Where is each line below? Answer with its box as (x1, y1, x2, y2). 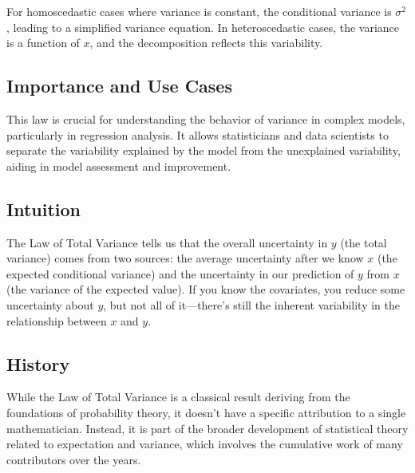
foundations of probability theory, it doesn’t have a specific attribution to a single (6, 404, 406, 420)
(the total (340, 234, 387, 250)
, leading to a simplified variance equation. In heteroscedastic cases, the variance (6, 18, 400, 35)
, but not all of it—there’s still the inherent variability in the (103, 296, 400, 313)
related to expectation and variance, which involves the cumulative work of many (6, 436, 403, 452)
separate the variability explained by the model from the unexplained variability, (6, 142, 401, 159)
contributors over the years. (6, 451, 141, 467)
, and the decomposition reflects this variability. (89, 34, 323, 51)
